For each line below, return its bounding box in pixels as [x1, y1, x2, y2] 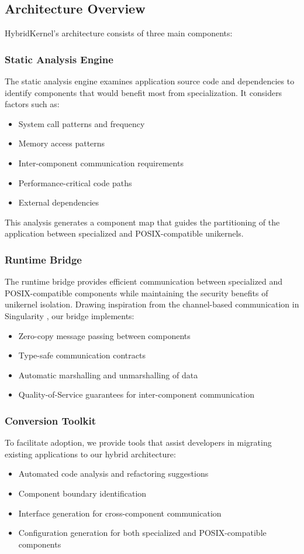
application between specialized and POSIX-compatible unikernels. [5, 227, 244, 240]
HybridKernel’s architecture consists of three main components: [5, 27, 233, 39]
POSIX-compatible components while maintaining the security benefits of [5, 286, 268, 299]
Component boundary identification [18, 487, 147, 499]
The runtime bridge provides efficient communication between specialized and [5, 275, 283, 288]
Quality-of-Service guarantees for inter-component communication [18, 388, 254, 401]
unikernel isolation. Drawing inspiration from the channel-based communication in [5, 298, 299, 310]
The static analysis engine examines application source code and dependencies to [5, 75, 295, 87]
